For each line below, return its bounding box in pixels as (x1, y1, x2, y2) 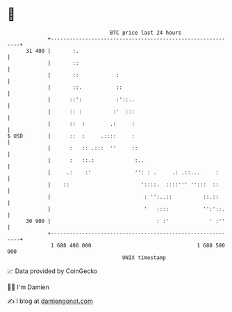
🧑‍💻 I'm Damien (7, 283, 50, 291)
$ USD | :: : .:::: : (7, 132, 135, 140)
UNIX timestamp (122, 254, 167, 261)
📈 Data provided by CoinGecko (7, 267, 98, 275)
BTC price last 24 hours (110, 29, 182, 36)
